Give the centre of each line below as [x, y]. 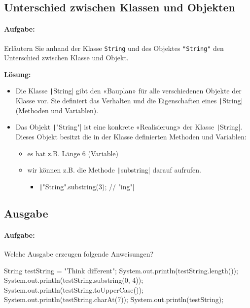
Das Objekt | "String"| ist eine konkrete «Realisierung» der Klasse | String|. [129, 127]
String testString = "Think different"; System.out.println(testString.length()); [121, 270]
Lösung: [18, 74]
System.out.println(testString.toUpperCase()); [74, 289]
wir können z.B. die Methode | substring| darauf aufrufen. [114, 170]
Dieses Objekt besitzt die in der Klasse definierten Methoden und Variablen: [131, 136]
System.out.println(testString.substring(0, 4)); [74, 280]
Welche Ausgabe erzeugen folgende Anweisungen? [79, 254]
